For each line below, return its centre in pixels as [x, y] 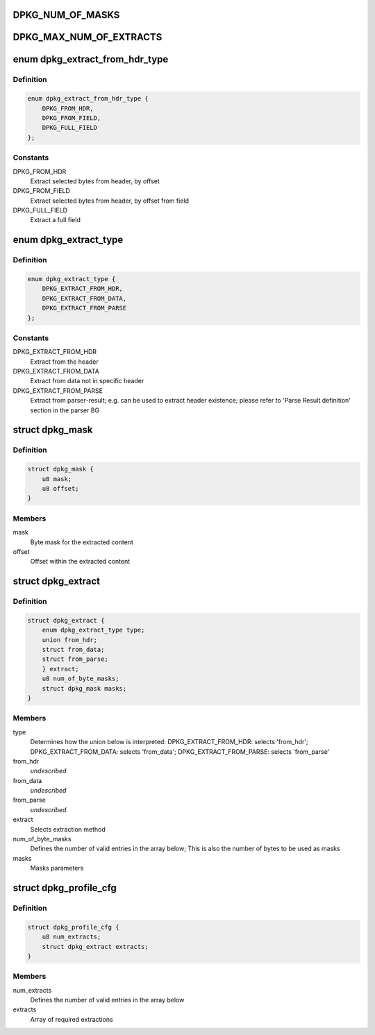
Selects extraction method [68, 829]
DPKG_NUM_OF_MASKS [66, 15]
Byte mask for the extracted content [82, 542]
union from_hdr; [69, 640]
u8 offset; [60, 488]
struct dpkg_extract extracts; [95, 946]
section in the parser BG [65, 410]
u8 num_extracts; [72, 937]
